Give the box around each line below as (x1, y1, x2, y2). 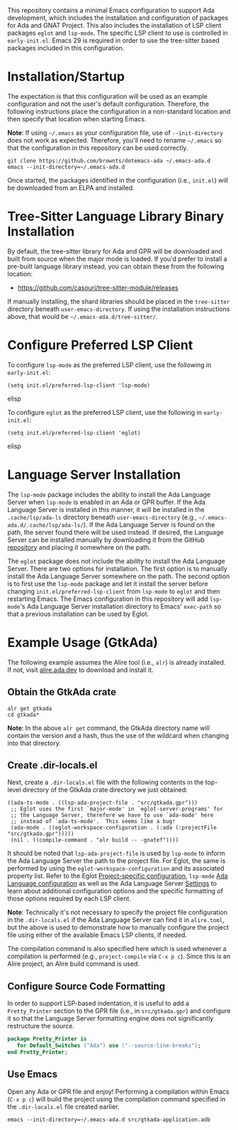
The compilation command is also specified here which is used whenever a (7, 945, 227, 953)
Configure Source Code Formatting (7, 980, 166, 992)
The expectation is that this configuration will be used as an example (7, 92, 208, 100)
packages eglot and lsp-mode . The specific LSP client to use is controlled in (7, 28, 228, 37)
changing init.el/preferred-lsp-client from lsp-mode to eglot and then (7, 587, 221, 595)
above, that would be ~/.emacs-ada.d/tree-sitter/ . (7, 312, 158, 320)
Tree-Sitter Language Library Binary (7, 209, 225, 224)
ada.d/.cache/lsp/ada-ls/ (7, 521, 84, 528)
